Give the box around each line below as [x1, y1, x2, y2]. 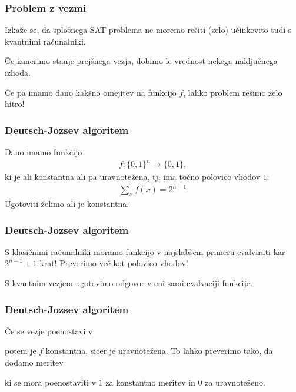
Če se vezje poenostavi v [5, 324, 93, 337]
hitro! [5, 98, 25, 110]
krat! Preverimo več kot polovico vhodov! [39, 257, 188, 269]
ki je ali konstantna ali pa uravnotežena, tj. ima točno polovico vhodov [5, 170, 261, 183]
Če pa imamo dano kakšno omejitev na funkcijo [5, 86, 177, 98]
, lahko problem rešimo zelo [183, 86, 282, 98]
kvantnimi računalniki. [5, 35, 86, 47]
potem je [5, 344, 36, 357]
